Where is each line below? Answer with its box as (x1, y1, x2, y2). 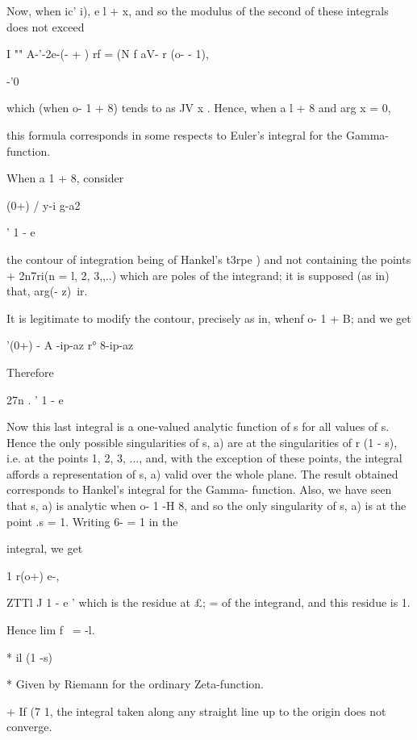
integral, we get (6, 540, 83, 557)
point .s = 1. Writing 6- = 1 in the (6, 512, 178, 529)
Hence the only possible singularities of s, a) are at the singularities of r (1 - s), (6, 433, 398, 450)
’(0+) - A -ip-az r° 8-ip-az (6, 337, 134, 353)
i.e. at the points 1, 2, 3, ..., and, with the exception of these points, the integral (6, 449, 402, 466)
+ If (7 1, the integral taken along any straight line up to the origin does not (6, 702, 386, 719)
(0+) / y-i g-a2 (6, 196, 81, 213)
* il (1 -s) (6, 648, 52, 665)
